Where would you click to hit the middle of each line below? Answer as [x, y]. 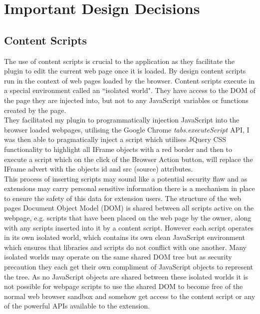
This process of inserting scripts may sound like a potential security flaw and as [126, 178]
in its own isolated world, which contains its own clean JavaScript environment [125, 237]
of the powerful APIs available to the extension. [77, 306]
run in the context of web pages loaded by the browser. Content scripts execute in [130, 80]
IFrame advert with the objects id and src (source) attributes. [99, 169]
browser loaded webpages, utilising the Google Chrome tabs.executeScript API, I [127, 129]
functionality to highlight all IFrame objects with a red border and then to [118, 149]
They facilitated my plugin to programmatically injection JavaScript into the [122, 120]
